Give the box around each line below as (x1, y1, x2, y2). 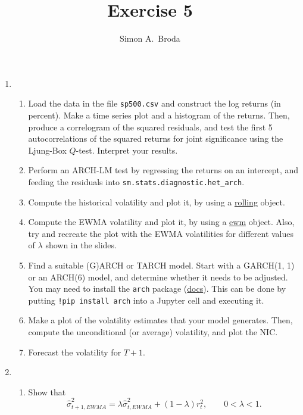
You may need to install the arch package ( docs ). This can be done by (28, 282, 286, 295)
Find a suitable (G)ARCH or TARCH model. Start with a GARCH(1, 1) (28, 258, 295, 271)
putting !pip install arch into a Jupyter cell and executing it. (28, 294, 264, 306)
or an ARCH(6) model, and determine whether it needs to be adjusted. (28, 270, 288, 283)
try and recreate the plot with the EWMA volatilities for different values (28, 227, 294, 239)
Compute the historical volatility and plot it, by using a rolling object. (28, 195, 285, 208)
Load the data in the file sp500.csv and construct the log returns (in (28, 97, 281, 110)
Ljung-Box (28, 143, 67, 156)
